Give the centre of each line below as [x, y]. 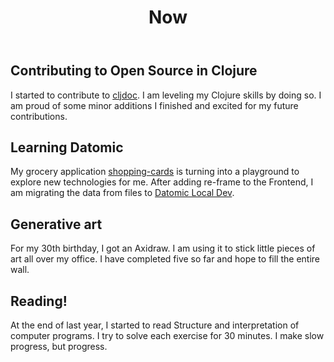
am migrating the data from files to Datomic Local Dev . [122, 193]
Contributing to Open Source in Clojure [134, 71]
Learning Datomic [67, 147]
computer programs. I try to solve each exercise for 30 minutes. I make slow [167, 336]
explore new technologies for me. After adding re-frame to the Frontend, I [162, 182]
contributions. [39, 116]
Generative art [56, 224]
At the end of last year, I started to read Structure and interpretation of [155, 325]
